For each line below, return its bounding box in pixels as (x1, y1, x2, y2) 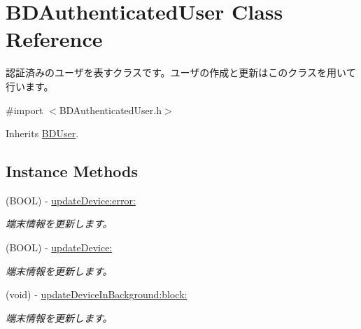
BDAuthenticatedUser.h (59, 102, 162, 117)
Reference (6, 24, 103, 53)
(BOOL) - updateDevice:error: (6, 192, 136, 207)
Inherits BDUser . (6, 126, 79, 141)
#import (6, 102, 43, 117)
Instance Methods (6, 160, 138, 182)
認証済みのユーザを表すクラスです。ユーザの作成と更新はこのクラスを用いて (6, 65, 356, 80)
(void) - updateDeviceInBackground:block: (6, 287, 187, 302)
